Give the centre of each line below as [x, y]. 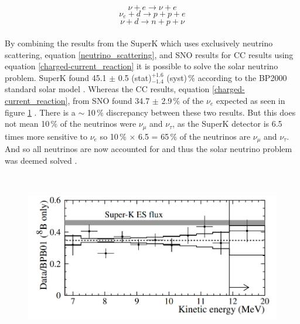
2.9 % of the [183, 101]
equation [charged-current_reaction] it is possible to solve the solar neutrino [142, 66]
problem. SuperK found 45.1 [56, 77]
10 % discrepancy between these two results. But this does [191, 112]
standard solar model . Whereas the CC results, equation [107, 89]
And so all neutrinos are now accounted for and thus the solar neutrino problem [149, 149]
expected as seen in [250, 101]
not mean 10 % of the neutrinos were [71, 124]
